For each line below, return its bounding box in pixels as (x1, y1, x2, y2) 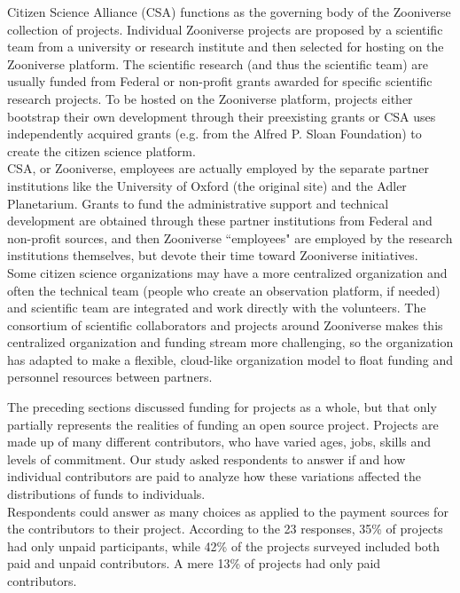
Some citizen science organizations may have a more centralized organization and (7, 263, 448, 281)
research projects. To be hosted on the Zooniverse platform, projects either (7, 89, 413, 107)
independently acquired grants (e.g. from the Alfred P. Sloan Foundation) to (7, 124, 422, 143)
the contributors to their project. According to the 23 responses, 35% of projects (7, 519, 443, 538)
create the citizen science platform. (7, 141, 196, 160)
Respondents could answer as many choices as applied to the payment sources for (7, 502, 448, 520)
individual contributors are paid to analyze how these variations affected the (7, 467, 422, 486)
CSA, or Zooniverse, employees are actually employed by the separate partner (7, 159, 430, 178)
